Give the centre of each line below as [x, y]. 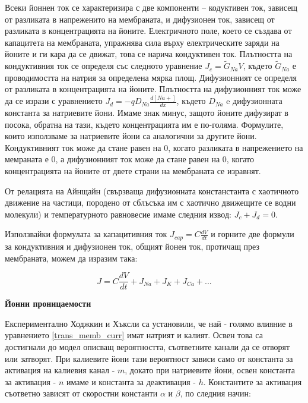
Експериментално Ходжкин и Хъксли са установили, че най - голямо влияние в [149, 323]
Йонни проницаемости [48, 303]
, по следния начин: [215, 393]
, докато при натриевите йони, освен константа [210, 370]
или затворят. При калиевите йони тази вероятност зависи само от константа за [149, 358]
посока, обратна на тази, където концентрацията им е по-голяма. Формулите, [144, 124]
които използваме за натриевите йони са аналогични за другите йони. [131, 136]
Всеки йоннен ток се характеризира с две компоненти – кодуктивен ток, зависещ [151, 7]
